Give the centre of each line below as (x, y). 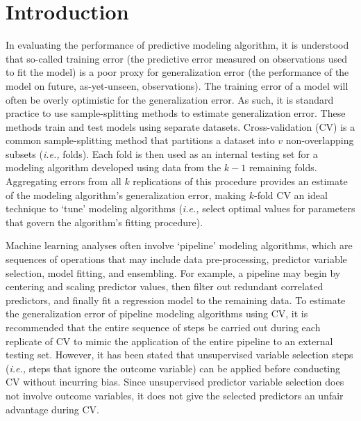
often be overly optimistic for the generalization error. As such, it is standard (170, 99)
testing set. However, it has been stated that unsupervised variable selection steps (179, 355)
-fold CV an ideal (291, 194)
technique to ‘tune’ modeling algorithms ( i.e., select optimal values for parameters (180, 208)
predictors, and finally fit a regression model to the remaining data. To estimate (176, 300)
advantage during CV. (53, 409)
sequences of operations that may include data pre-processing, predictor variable (176, 259)
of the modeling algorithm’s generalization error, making (126, 194)
